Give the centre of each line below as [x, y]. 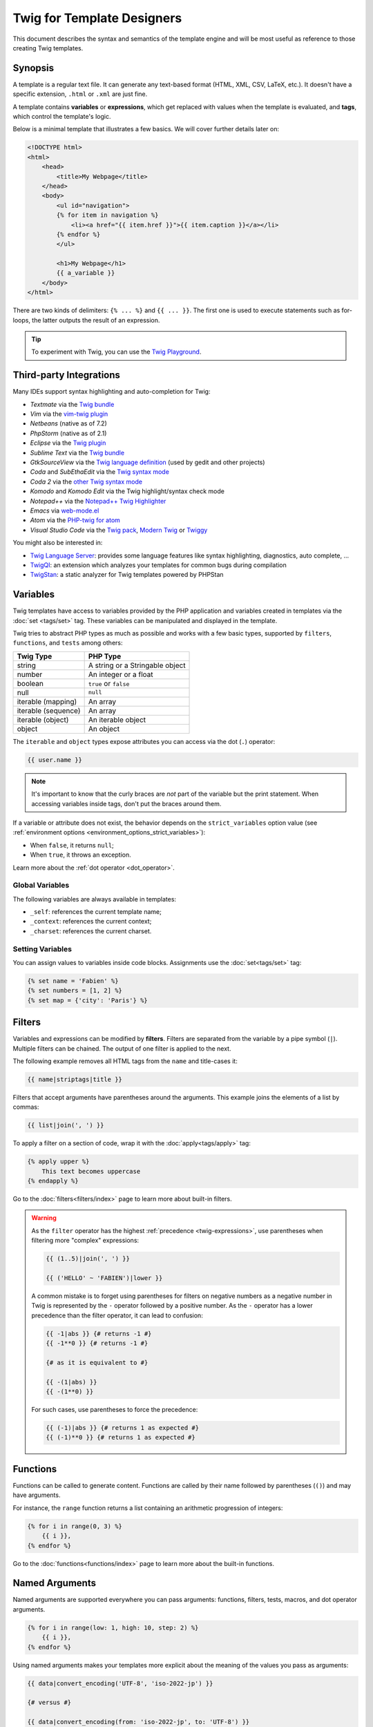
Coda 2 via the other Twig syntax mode [86, 481]
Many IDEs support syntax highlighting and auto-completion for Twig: [112, 392]
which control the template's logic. [62, 117]
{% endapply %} [53, 1181]
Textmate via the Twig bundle [72, 404]
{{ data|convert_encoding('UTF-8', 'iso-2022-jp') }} [120, 1683]
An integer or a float [121, 674]
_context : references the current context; [91, 922]
